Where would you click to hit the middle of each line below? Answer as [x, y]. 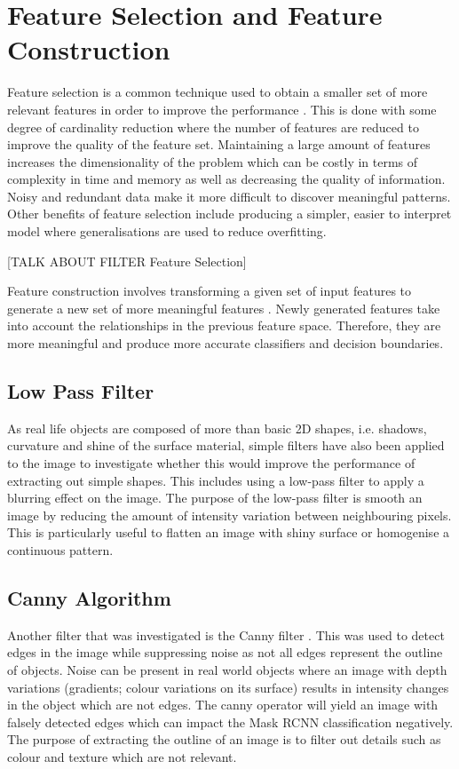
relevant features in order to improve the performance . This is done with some [222, 109]
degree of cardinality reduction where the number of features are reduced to [213, 127]
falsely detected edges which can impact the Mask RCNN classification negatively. [230, 721]
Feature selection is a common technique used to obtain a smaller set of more [218, 92]
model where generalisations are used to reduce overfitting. [167, 231]
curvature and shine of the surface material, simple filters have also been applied [226, 445]
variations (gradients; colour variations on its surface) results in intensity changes [228, 687]
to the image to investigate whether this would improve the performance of [211, 463]
